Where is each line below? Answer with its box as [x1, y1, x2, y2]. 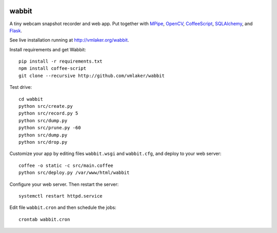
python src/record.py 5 [18, 110, 78, 116]
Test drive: [9, 84, 32, 90]
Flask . [9, 27, 23, 33]
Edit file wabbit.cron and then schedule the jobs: [9, 204, 116, 210]
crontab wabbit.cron [18, 216, 70, 222]
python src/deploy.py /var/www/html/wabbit [18, 170, 130, 176]
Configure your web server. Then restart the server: [9, 181, 119, 187]
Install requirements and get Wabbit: [9, 46, 86, 52]
